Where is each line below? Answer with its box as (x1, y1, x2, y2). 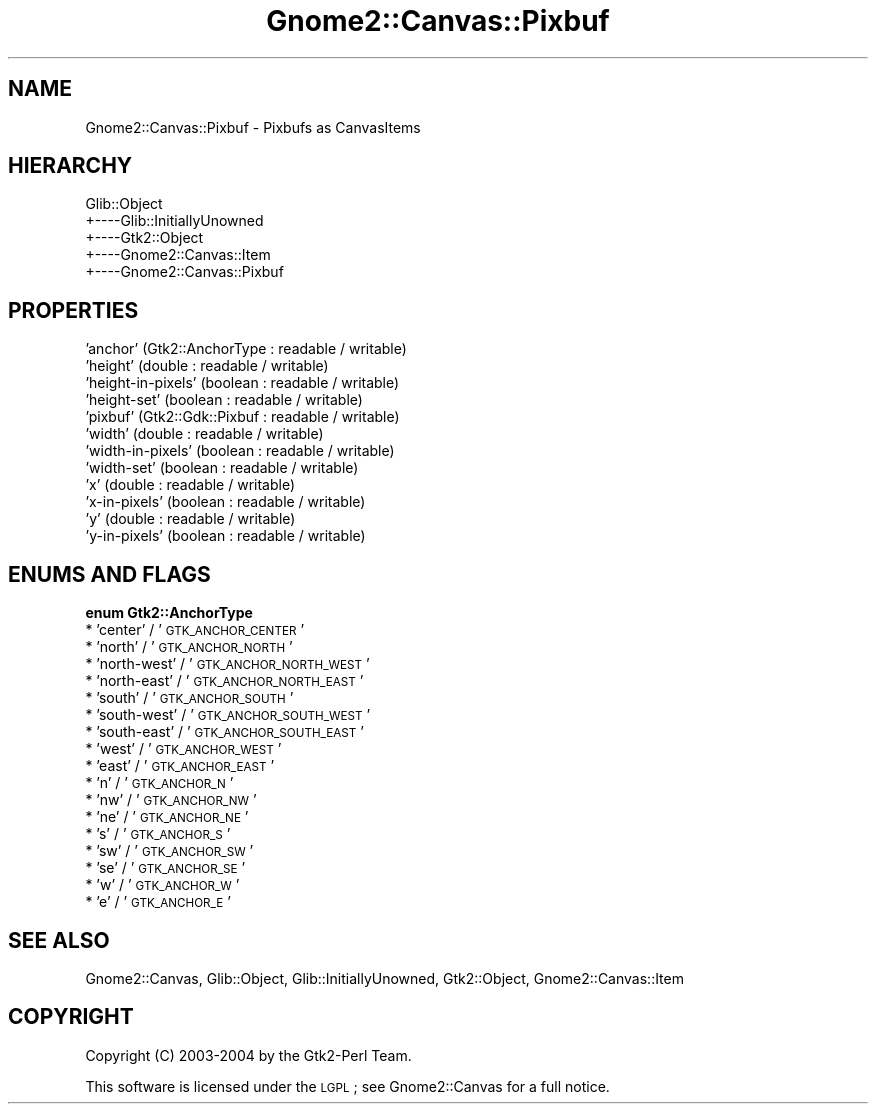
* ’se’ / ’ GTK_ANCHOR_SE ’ (85, 859, 246, 877)
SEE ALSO (8, 927, 110, 953)
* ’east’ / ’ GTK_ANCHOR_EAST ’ (85, 757, 275, 775)
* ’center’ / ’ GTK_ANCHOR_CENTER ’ (85, 621, 305, 639)
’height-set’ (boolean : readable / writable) (85, 391, 363, 409)
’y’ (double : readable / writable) (85, 510, 296, 528)
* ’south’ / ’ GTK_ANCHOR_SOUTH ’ (85, 689, 294, 707)
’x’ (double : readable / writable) (85, 476, 296, 494)
